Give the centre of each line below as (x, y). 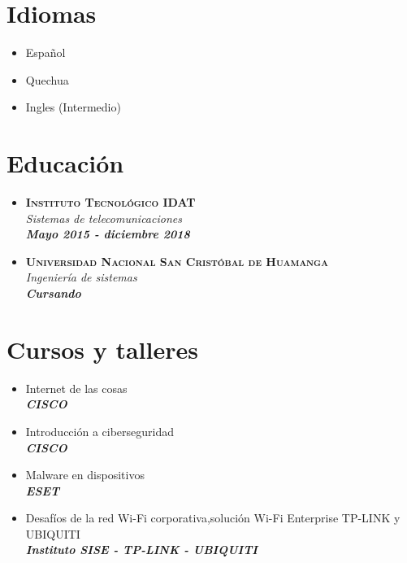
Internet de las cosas (76, 388)
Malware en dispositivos (85, 475)
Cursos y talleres (102, 349)
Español (45, 52)
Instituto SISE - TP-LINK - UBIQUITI (141, 550)
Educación (65, 163)
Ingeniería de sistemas (81, 277)
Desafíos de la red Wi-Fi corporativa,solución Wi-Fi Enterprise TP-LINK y (213, 518)
